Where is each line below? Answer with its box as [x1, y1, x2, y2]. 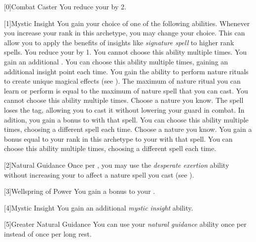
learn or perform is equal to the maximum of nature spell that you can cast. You [4, 85, 248, 95]
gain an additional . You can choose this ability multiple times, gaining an [4, 56, 228, 66]
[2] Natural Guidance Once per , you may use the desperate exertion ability [4, 159, 229, 170]
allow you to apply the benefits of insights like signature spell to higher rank [4, 37, 234, 47]
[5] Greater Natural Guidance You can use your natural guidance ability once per [4, 219, 247, 229]
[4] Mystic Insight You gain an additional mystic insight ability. [4, 202, 193, 212]
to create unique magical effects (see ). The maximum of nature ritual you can [4, 76, 241, 86]
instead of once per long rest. [4, 228, 92, 239]
